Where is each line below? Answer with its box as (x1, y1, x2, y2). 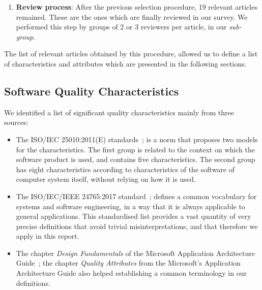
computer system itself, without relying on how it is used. (16, 174, 196, 184)
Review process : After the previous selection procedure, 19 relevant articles (16, 2, 257, 12)
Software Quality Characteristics (4, 83, 179, 99)
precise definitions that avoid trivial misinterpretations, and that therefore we (16, 220, 258, 231)
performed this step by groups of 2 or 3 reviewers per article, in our (16, 21, 227, 32)
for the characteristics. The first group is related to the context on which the (16, 144, 255, 154)
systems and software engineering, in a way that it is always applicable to (16, 201, 245, 211)
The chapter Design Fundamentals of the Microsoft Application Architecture (16, 247, 255, 258)
